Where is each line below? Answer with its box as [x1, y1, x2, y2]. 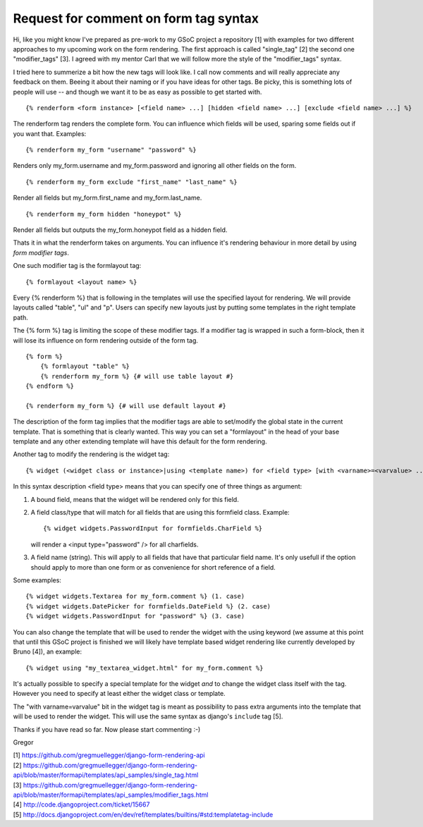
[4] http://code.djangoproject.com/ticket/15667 [13, 800, 150, 809]
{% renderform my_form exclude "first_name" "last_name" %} [25, 178, 238, 186]
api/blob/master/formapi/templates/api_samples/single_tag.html [13, 771, 199, 779]
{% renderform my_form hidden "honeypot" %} [25, 210, 183, 218]
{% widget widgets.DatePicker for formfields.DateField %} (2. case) [25, 602, 271, 610]
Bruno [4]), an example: [13, 647, 82, 656]
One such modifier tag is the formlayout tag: [13, 262, 142, 270]
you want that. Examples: [13, 129, 87, 137]
